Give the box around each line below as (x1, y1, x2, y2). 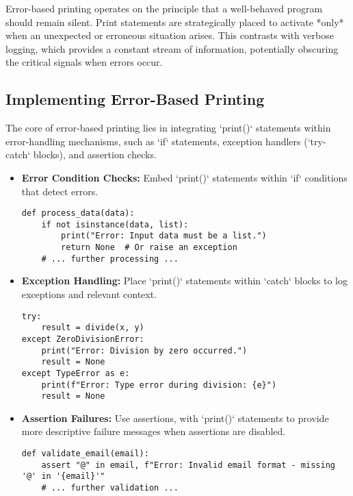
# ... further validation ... (41, 483, 179, 493)
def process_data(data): (21, 208, 135, 219)
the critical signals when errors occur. (5, 55, 163, 69)
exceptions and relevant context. (21, 287, 157, 301)
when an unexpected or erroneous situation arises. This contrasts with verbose (5, 28, 334, 42)
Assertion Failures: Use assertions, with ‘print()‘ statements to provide (21, 410, 329, 425)
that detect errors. (21, 184, 99, 198)
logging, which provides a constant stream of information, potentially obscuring (5, 41, 339, 55)
